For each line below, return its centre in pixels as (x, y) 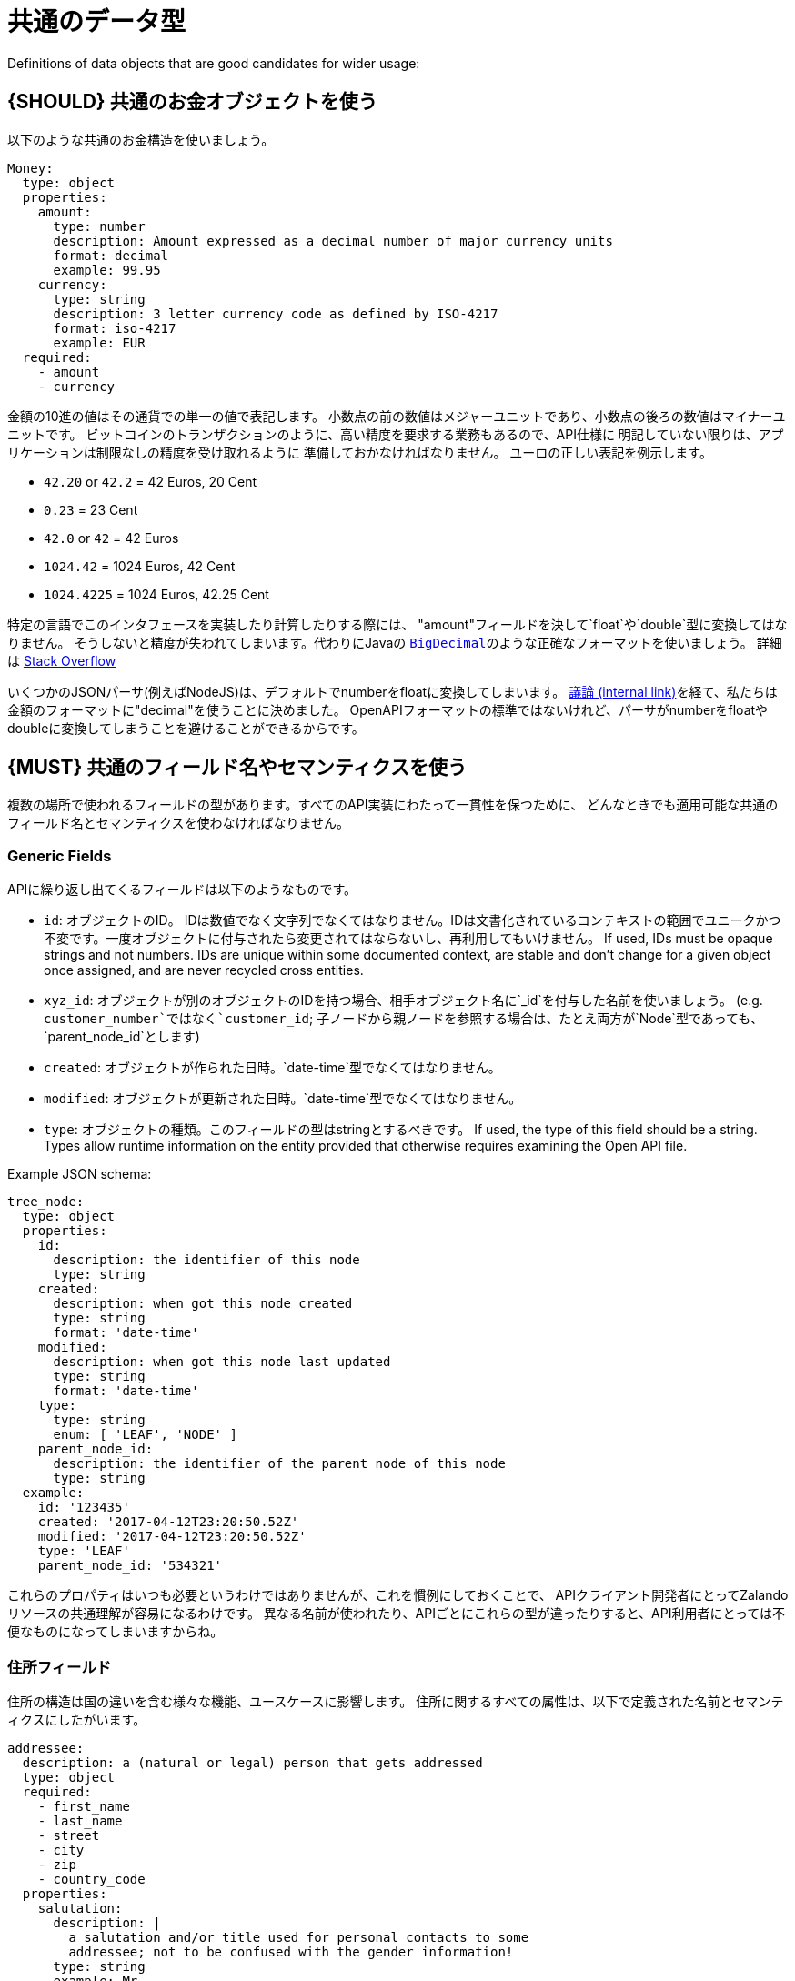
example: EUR (99, 342)
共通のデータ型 (97, 22)
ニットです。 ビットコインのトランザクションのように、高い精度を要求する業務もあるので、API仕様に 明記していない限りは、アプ (396, 434)
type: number (99, 226)
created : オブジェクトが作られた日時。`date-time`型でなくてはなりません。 (272, 1068)
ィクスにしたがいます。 (77, 1719)
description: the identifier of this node (206, 1260)
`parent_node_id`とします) (122, 1037)
